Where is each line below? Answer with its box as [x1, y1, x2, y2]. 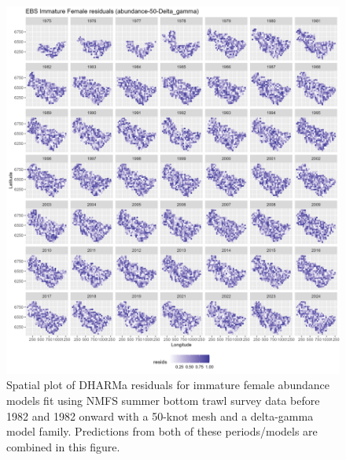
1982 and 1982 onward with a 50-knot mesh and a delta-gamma [6, 407, 314, 424]
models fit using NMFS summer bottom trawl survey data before [6, 392, 320, 409]
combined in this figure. [6, 438, 120, 454]
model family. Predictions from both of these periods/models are [6, 423, 318, 440]
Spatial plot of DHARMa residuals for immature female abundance [6, 377, 329, 393]
